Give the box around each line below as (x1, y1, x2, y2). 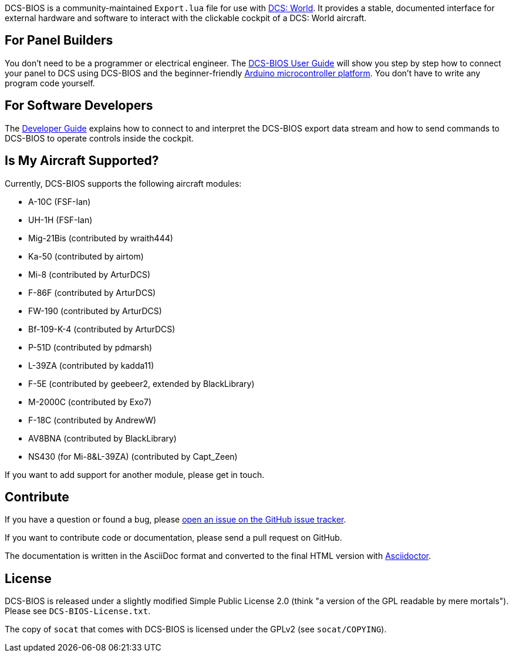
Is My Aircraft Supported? (5, 153, 159, 169)
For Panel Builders (5, 33, 113, 48)
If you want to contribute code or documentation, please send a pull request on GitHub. (5, 533, 342, 543)
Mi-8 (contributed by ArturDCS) (28, 269, 151, 279)
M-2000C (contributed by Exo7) (28, 396, 152, 407)
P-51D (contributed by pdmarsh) (28, 342, 153, 352)
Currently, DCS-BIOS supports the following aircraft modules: (5, 178, 242, 188)
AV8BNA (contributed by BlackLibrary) (28, 433, 177, 443)
